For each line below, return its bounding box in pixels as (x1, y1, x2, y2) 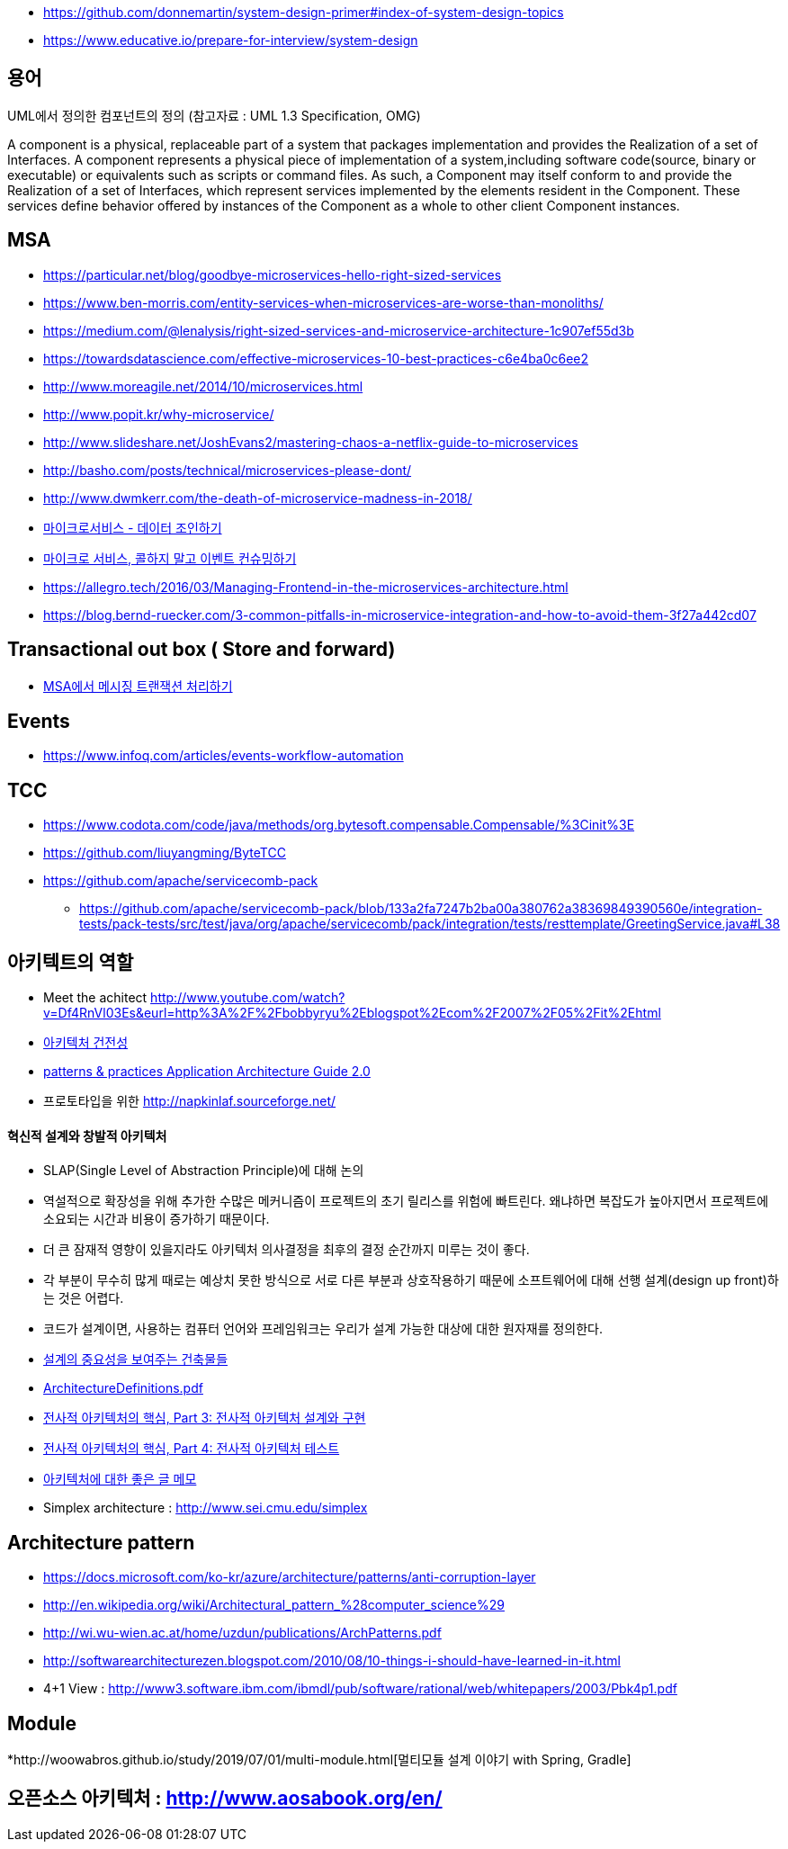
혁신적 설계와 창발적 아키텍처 (7, 1127, 167, 1144)
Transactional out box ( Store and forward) (7, 638, 396, 661)
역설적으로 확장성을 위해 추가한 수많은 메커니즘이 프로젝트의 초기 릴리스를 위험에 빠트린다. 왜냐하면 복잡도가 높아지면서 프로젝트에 (43, 1193, 769, 1209)
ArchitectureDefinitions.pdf (43, 1380, 203, 1396)
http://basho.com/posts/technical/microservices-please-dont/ (43, 462, 412, 478)
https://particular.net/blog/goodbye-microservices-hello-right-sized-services (43, 266, 502, 283)
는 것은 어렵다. (43, 1290, 124, 1306)
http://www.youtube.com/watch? (150, 990, 345, 1006)
